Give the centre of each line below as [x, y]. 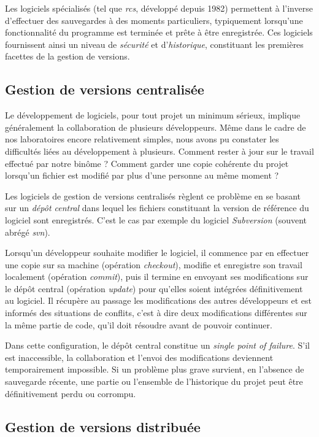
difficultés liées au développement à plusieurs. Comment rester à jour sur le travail [159, 151]
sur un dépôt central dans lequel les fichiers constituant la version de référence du [157, 208]
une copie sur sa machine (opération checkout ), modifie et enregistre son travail [154, 264]
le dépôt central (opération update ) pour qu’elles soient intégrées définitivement [154, 288]
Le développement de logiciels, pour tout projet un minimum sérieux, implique [153, 115]
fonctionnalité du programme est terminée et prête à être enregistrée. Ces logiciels [159, 32]
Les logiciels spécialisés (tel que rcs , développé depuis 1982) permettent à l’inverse [159, 8]
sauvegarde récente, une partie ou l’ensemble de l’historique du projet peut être [154, 381]
